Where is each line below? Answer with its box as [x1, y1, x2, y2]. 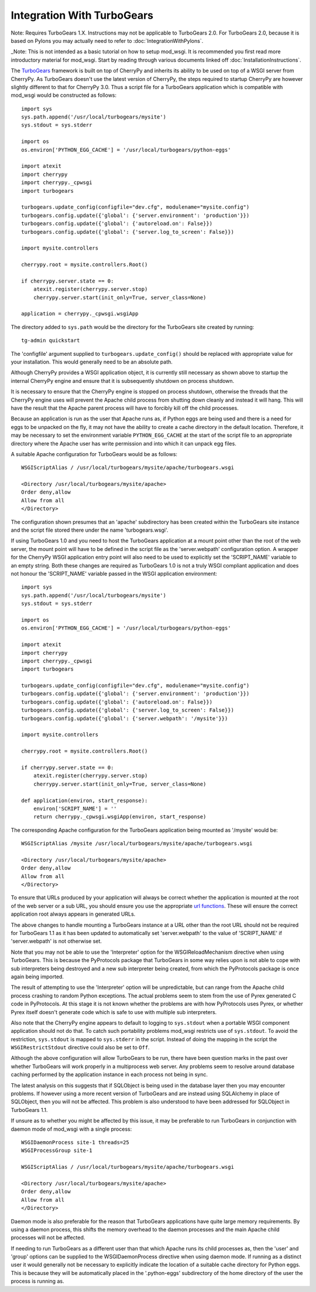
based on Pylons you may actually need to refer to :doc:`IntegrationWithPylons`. [11, 37, 204, 44]
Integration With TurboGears [11, 9, 154, 22]
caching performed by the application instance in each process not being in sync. [11, 1071, 208, 1078]
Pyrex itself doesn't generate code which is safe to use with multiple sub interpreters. [11, 1008, 217, 1015]
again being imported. [11, 973, 64, 980]
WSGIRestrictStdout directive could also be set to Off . [11, 1044, 150, 1051]
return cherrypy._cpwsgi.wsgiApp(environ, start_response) [33, 814, 207, 820]
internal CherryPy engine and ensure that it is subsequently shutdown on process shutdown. [11, 377, 235, 384]
